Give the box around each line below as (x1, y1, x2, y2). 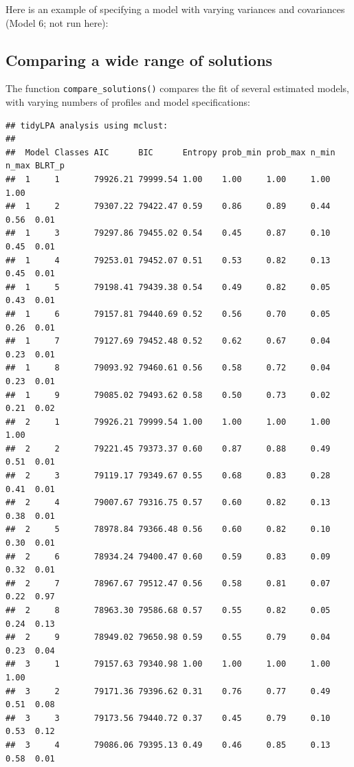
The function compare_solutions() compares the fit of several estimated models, (5, 81, 349, 96)
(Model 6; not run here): (5, 15, 109, 30)
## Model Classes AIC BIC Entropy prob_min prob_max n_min (5, 147, 335, 157)
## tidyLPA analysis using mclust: (5, 120, 168, 131)
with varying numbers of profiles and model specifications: (5, 95, 250, 109)
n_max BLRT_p (5, 161, 65, 171)
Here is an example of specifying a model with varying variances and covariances (5, 2, 345, 16)
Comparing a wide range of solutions (5, 49, 273, 70)
